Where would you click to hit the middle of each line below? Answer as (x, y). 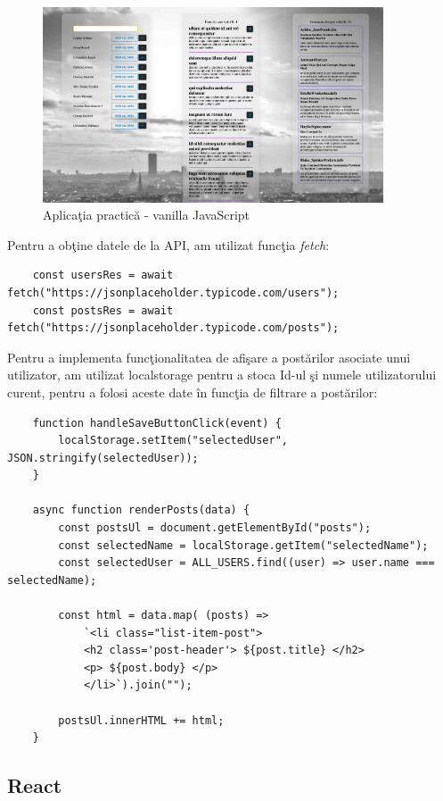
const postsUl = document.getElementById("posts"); (215, 528)
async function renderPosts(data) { (141, 510)
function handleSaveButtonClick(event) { (157, 423)
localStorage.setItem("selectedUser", (173, 441)
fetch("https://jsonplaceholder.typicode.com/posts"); (173, 328)
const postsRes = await (103, 310)
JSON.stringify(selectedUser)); (103, 458)
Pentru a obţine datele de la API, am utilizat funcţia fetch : (168, 244)
